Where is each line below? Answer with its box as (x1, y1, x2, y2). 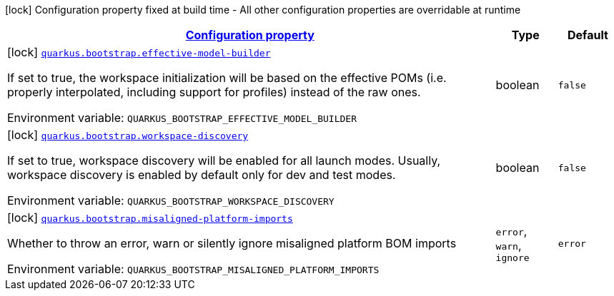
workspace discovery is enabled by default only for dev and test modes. (7, 168, 396, 182)
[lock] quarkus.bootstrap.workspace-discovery (7, 128, 249, 142)
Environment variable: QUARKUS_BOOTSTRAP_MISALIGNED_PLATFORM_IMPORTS (7, 262, 380, 276)
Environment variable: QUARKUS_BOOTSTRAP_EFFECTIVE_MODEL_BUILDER (7, 111, 357, 125)
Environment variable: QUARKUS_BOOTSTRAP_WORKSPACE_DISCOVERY (7, 193, 335, 208)
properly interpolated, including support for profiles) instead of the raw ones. (7, 85, 421, 99)
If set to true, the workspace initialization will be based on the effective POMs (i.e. (7, 71, 447, 85)
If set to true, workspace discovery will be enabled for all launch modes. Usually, (7, 153, 441, 168)
